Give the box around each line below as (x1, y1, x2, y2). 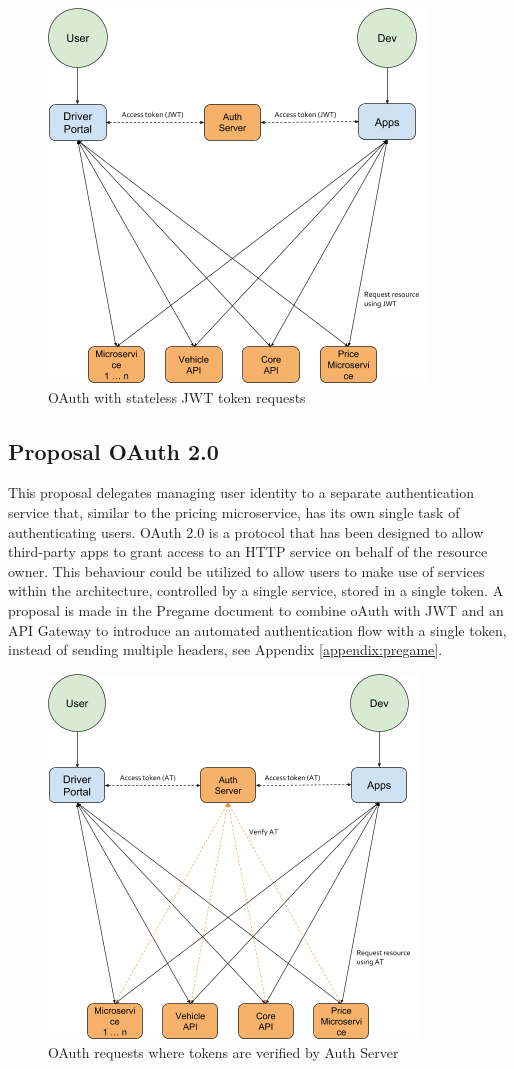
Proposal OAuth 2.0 (8, 435, 219, 466)
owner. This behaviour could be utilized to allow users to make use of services (8, 560, 485, 581)
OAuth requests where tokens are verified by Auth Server (48, 1042, 399, 1063)
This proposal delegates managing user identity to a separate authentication (8, 482, 475, 503)
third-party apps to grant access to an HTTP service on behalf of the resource (8, 541, 488, 562)
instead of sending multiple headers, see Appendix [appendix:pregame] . (8, 639, 443, 660)
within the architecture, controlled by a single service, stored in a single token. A (8, 580, 504, 601)
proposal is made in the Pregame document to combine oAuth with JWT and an (8, 599, 504, 620)
